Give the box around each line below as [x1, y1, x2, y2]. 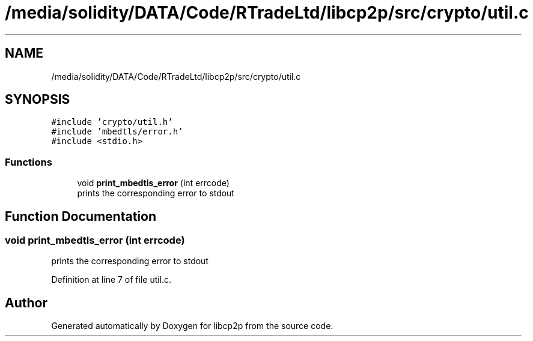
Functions [5, 155, 52, 168]
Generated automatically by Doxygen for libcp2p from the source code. [51, 321, 334, 331]
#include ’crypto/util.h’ [51, 117, 173, 127]
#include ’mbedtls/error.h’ [51, 127, 183, 137]
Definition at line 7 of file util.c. [51, 274, 172, 285]
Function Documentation [5, 208, 156, 224]
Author [5, 295, 47, 310]
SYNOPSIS [5, 92, 70, 107]
